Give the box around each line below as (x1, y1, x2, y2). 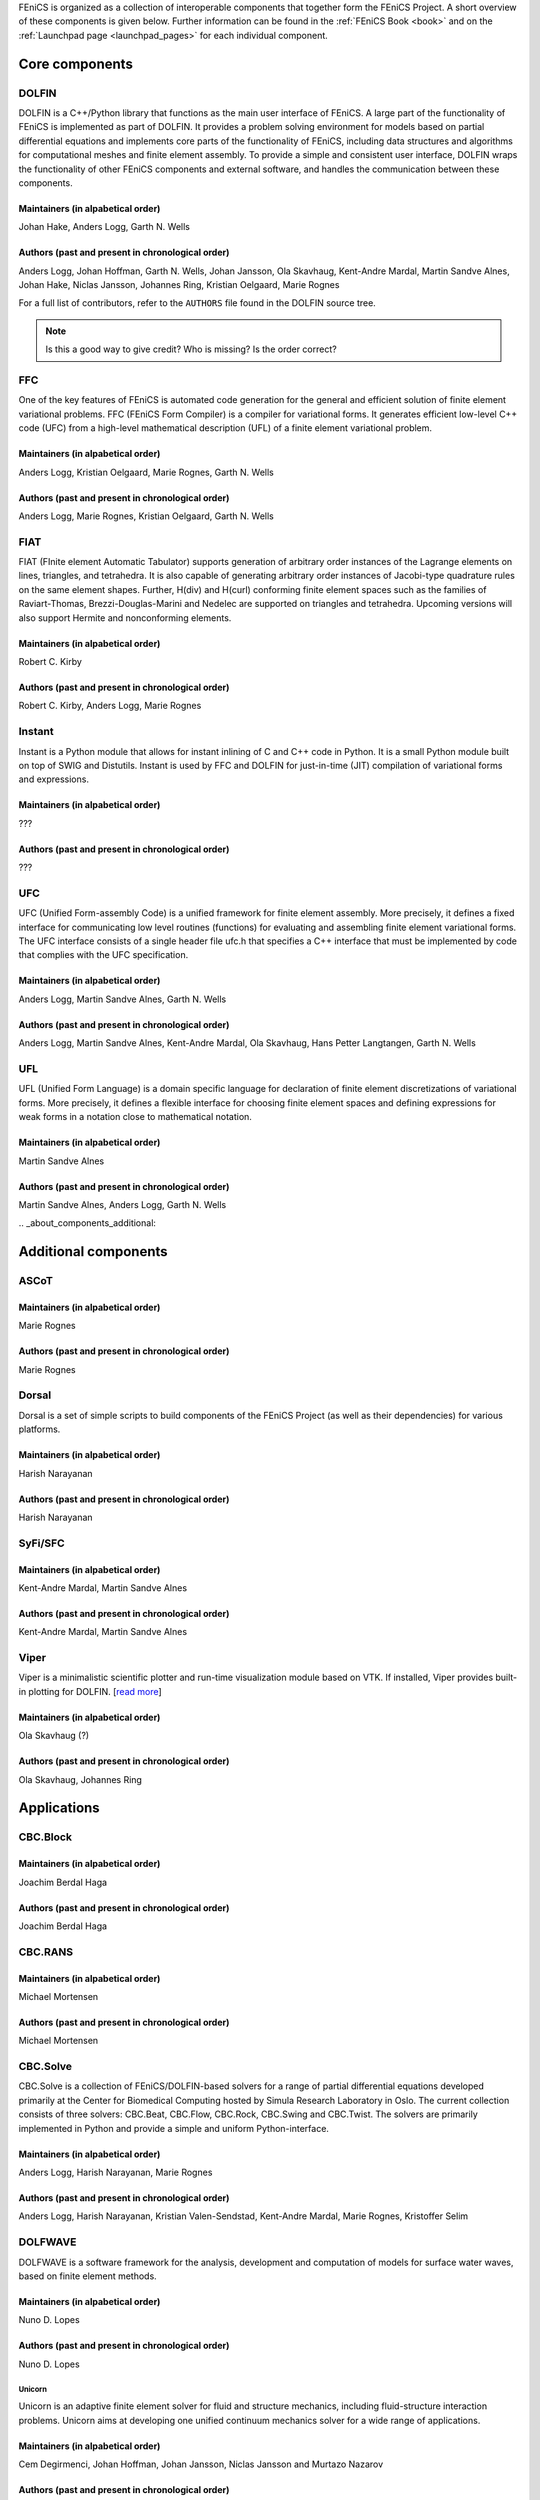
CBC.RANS (18, 1945, 74, 1959)
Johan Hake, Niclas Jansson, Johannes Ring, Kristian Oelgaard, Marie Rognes (18, 279, 340, 291)
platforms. (18, 1423, 61, 1435)
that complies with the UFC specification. (18, 949, 189, 961)
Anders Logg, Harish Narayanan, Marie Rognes (18, 2166, 213, 2179)
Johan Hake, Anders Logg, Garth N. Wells (18, 221, 190, 233)
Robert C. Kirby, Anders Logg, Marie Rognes (18, 700, 202, 712)
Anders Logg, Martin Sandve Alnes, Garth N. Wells (18, 993, 227, 1005)
